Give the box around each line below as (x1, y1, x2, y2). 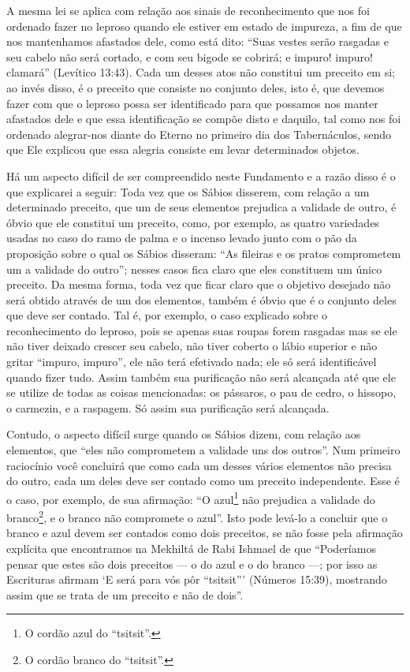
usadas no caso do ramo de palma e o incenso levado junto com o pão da (6, 230, 357, 246)
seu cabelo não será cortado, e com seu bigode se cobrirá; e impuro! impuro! (6, 48, 373, 65)
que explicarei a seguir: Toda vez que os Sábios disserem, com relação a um (6, 183, 370, 200)
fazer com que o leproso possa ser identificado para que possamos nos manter (6, 95, 378, 111)
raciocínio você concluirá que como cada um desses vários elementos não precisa (6, 457, 392, 473)
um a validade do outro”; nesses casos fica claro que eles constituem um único (6, 260, 382, 277)
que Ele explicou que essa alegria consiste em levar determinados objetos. (6, 141, 360, 158)
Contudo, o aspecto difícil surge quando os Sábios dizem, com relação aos (6, 426, 361, 442)
